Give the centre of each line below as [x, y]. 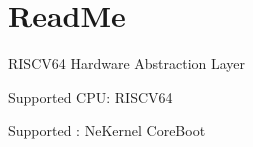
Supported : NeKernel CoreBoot [107, 130]
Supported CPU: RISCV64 [90, 96]
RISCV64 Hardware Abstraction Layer [127, 63]
